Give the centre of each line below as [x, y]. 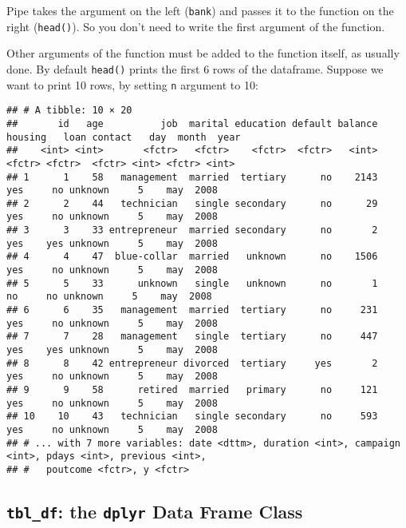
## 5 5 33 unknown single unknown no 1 [192, 283]
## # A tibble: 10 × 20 [69, 111]
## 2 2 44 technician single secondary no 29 [192, 203]
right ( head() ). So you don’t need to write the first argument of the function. [196, 26]
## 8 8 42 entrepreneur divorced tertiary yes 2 [192, 363]
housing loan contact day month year [124, 137]
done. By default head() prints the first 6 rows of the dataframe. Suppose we [195, 68]
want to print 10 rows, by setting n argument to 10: [132, 84]
